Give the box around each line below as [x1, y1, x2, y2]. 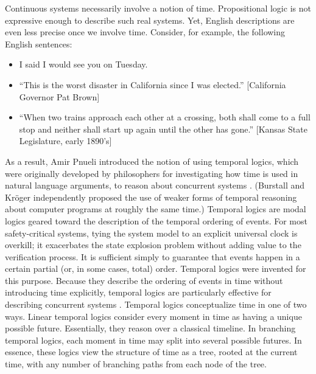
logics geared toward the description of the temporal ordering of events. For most [5, 214, 307, 227]
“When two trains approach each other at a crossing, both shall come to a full [19, 111, 311, 123]
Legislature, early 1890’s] [19, 134, 112, 147]
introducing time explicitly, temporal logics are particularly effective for [5, 286, 272, 299]
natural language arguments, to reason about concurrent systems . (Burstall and [5, 179, 305, 192]
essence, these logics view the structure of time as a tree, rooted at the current [5, 345, 298, 358]
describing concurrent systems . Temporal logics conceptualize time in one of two [5, 298, 307, 311]
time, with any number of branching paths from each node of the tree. [5, 358, 267, 370]
